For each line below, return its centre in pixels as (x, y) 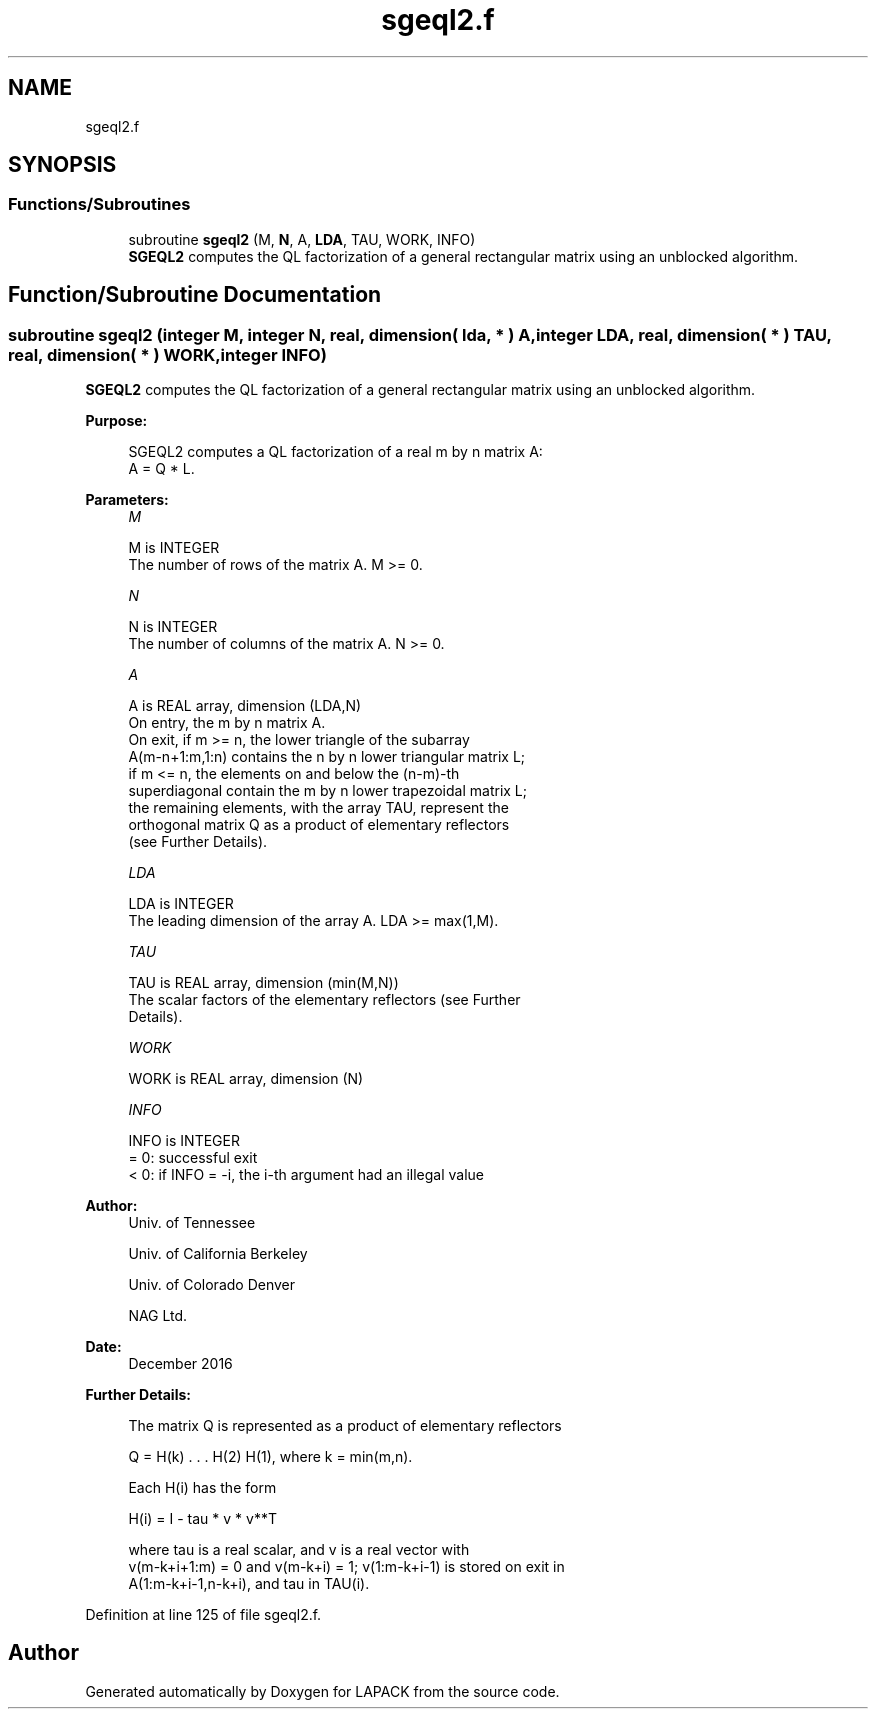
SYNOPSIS (62, 165)
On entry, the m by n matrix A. (227, 723)
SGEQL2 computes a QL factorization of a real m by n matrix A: (335, 452)
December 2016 (180, 1364)
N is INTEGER (173, 627)
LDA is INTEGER (181, 904)
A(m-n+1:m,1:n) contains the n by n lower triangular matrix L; (327, 757)
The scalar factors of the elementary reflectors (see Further (324, 1000)
